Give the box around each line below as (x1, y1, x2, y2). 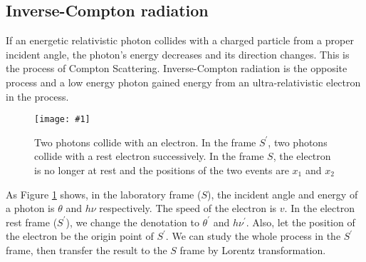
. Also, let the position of (246, 214, 355, 229)
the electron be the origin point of (6, 228, 154, 243)
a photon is (6, 201, 55, 216)
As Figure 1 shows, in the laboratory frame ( (6, 186, 202, 201)
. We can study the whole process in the (165, 228, 341, 243)
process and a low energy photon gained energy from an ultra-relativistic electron (6, 74, 361, 89)
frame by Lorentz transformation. (179, 242, 326, 257)
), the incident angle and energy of (206, 186, 358, 201)
